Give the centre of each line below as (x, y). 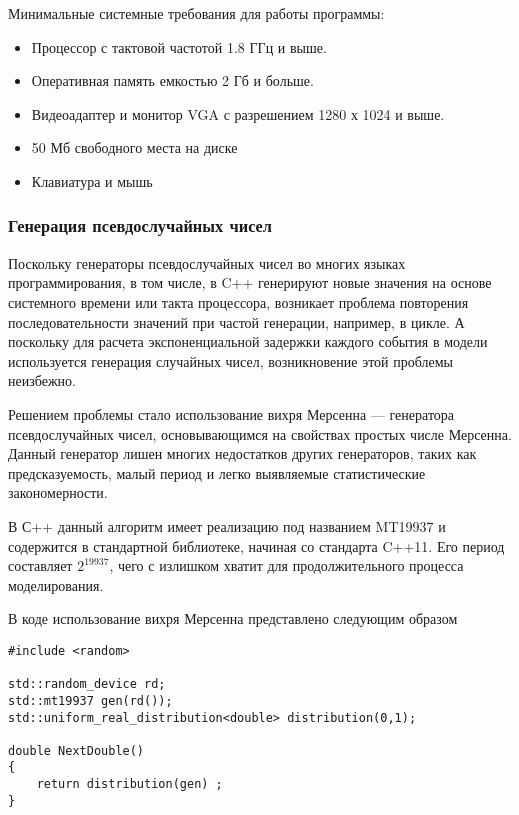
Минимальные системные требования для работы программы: (196, 13)
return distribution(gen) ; (129, 784)
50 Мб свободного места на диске (134, 147)
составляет (40, 565)
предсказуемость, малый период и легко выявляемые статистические (217, 472)
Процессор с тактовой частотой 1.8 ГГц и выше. (179, 46)
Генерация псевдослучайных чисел (140, 225)
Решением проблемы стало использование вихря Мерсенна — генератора (231, 413)
